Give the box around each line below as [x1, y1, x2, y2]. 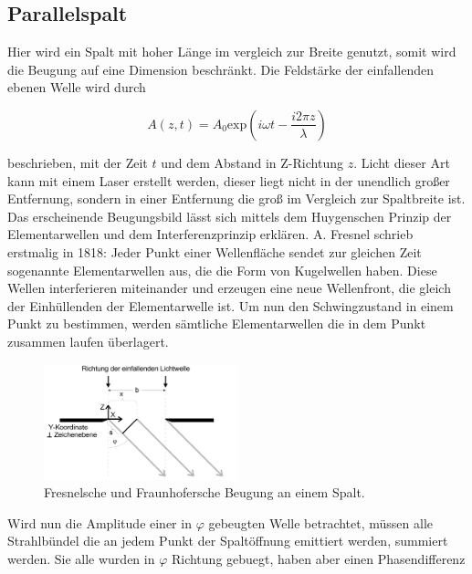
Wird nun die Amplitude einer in [7, 513, 192, 532]
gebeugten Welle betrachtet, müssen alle [208, 513, 434, 532]
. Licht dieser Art [353, 152, 450, 172]
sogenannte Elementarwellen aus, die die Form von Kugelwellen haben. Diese [7, 260, 437, 279]
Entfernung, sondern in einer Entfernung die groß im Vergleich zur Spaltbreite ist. [7, 189, 466, 208]
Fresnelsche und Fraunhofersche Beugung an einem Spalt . [44, 483, 365, 502]
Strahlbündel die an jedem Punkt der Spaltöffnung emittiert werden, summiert [7, 531, 448, 550]
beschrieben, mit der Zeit [7, 152, 148, 172]
